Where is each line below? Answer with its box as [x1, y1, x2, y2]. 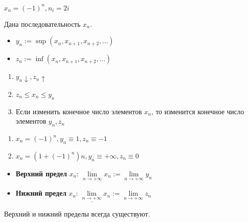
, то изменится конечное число [151, 106, 244, 116]
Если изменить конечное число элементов [15, 106, 142, 116]
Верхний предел [15, 168, 67, 178]
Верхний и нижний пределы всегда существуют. [4, 209, 150, 219]
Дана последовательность [4, 18, 81, 29]
